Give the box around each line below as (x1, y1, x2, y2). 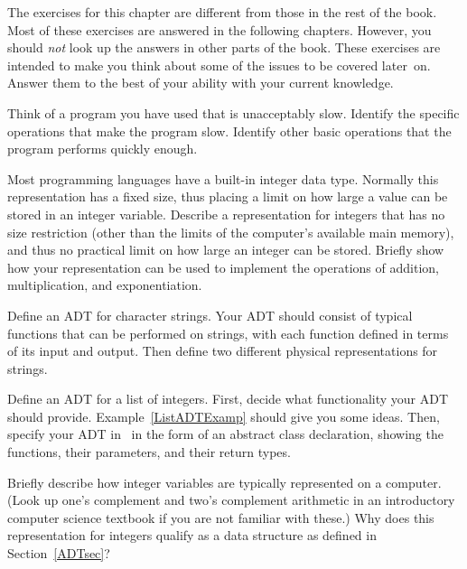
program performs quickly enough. (7, 139, 198, 158)
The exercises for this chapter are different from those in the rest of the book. (7, 3, 437, 21)
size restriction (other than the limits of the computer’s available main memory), (7, 222, 454, 241)
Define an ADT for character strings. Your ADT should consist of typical (7, 305, 413, 324)
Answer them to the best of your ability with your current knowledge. (7, 73, 394, 92)
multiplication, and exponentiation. (7, 275, 202, 294)
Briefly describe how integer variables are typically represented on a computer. (7, 472, 442, 491)
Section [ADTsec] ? (7, 544, 110, 563)
